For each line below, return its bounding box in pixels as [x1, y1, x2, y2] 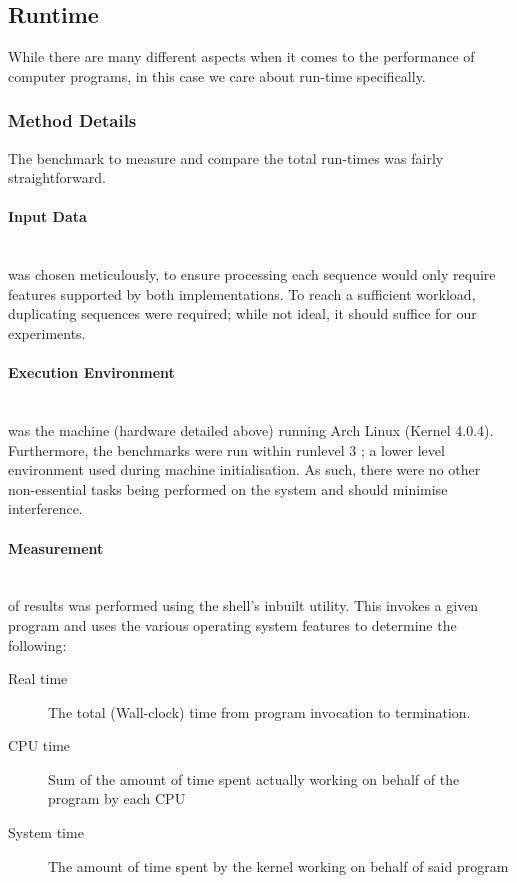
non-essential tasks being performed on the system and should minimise [8, 478, 448, 499]
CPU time [8, 735, 71, 756]
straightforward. [8, 167, 106, 188]
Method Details [8, 108, 137, 133]
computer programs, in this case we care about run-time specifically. [8, 65, 426, 86]
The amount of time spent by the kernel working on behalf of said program [48, 855, 509, 876]
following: [8, 634, 67, 655]
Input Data [8, 206, 87, 227]
